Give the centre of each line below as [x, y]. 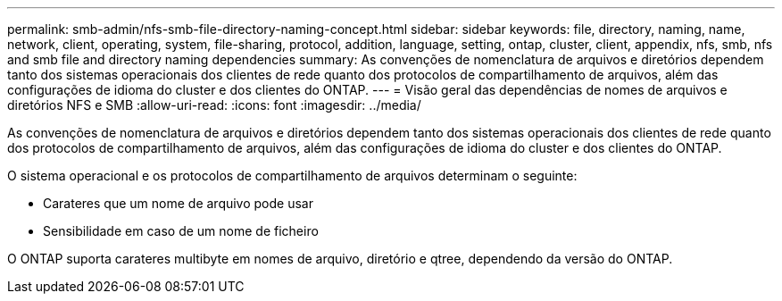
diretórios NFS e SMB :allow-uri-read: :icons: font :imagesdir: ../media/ [214, 105]
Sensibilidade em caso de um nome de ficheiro [181, 231]
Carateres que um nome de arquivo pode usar [178, 203]
